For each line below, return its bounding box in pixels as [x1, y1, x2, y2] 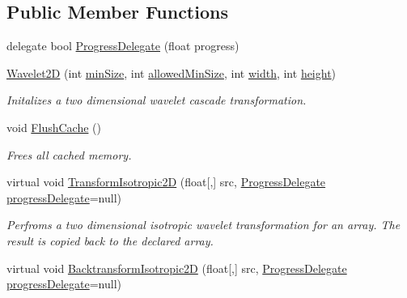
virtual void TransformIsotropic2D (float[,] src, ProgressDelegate [6, 173, 326, 190]
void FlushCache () [6, 118, 101, 135]
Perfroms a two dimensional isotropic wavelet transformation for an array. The [6, 216, 401, 233]
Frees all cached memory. [6, 146, 132, 163]
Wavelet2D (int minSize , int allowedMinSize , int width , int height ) [6, 64, 337, 81]
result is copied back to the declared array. [6, 232, 214, 249]
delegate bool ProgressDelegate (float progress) [6, 37, 240, 54]
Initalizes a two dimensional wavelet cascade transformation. [6, 92, 307, 109]
